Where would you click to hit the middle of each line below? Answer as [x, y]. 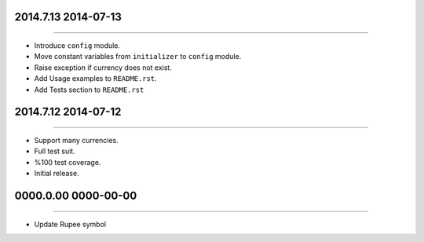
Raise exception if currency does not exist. [103, 68]
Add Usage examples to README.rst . [95, 79]
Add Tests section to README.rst [89, 90]
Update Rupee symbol [70, 224]
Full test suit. [55, 151]
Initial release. [57, 174]
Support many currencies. [77, 140]
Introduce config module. [77, 46]
